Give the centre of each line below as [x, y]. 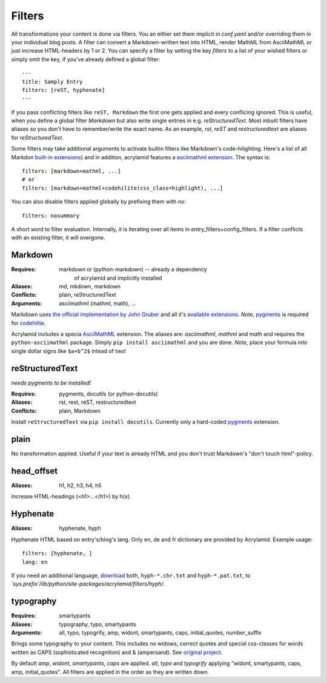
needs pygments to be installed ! [51, 383]
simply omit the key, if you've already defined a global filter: [86, 59]
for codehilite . [28, 323]
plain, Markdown [80, 411]
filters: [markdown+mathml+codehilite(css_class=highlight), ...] [123, 188]
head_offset [34, 471]
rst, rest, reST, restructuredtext [97, 402]
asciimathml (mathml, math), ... [97, 303]
